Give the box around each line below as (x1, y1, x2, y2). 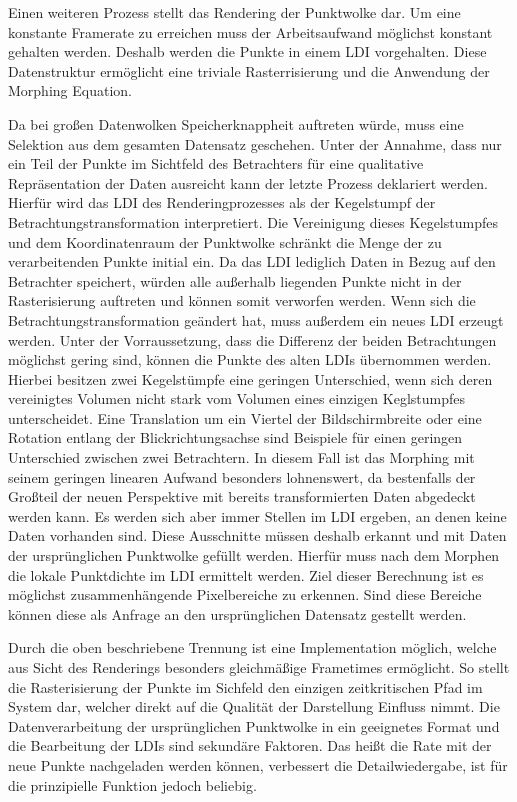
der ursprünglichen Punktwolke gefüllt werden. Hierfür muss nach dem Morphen (8, 545, 500, 566)
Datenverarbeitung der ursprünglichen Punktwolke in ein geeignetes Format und (8, 715, 500, 736)
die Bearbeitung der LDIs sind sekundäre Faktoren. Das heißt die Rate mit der (8, 735, 492, 756)
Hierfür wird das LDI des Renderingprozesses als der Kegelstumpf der (8, 192, 436, 213)
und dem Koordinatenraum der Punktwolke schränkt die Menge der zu (8, 231, 442, 252)
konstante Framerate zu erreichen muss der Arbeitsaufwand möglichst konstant (8, 21, 493, 42)
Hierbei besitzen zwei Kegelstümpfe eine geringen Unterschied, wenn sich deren (8, 368, 493, 389)
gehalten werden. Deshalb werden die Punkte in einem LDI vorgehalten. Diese (8, 41, 487, 62)
